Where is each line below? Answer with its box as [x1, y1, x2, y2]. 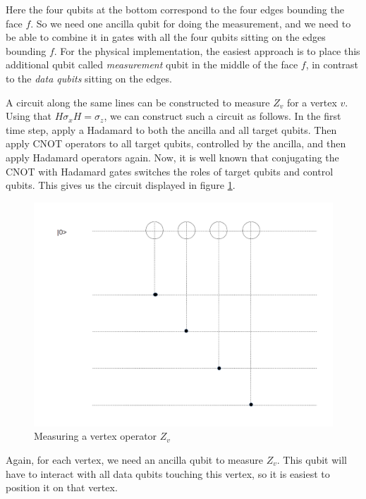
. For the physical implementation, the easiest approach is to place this [54, 43, 360, 58]
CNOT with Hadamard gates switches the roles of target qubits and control [6, 164, 334, 178]
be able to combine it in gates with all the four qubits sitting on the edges [6, 30, 326, 44]
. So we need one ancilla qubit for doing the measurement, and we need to [30, 16, 351, 30]
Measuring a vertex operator [34, 429, 157, 443]
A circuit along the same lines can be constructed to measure [6, 94, 270, 109]
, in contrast [305, 57, 359, 72]
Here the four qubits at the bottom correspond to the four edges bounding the [6, 2, 344, 16]
